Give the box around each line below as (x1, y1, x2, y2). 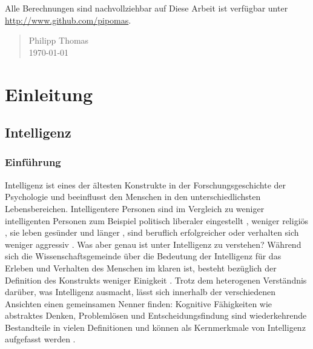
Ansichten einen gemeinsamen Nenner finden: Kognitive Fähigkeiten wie (5, 297, 272, 310)
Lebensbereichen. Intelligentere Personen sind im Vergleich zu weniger (5, 202, 265, 214)
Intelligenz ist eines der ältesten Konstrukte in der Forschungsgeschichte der (5, 178, 286, 191)
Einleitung (5, 81, 93, 106)
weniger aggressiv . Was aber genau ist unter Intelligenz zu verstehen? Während (5, 238, 301, 250)
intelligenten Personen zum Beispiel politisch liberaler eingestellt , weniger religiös (5, 214, 309, 227)
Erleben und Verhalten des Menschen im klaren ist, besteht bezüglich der (5, 261, 277, 274)
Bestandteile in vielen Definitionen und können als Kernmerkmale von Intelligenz (5, 321, 306, 333)
